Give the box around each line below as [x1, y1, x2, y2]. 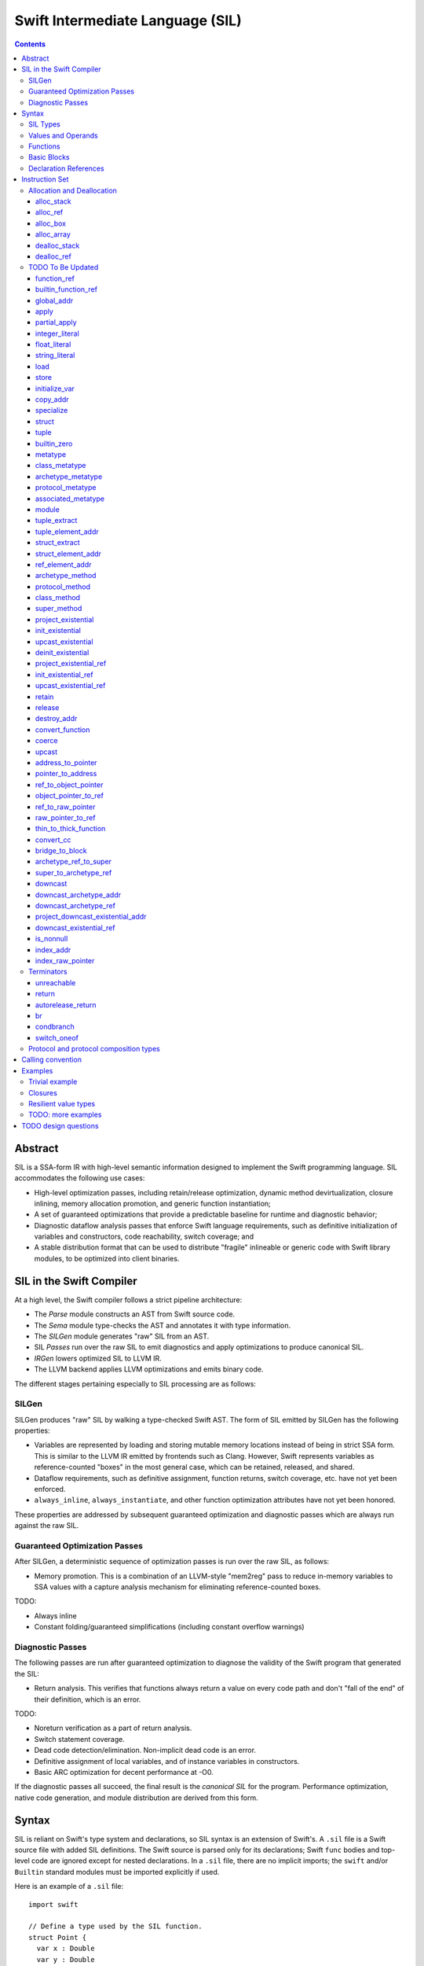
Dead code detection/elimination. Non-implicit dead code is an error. [34, 1746, 257, 1755]
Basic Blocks [28, 153, 70, 162]
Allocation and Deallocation [28, 186, 118, 195]
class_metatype [35, 461, 86, 470]
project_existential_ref [35, 659, 107, 668]
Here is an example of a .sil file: [14, 1882, 124, 1891]
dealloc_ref [35, 252, 72, 261]
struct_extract [35, 538, 80, 547]
